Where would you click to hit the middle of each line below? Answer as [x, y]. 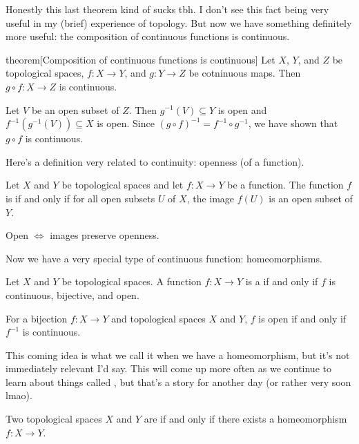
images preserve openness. [105, 235]
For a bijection [37, 318]
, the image [211, 198]
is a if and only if [282, 281]
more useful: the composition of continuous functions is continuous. [148, 36]
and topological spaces [158, 318]
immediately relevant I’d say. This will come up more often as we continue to [168, 368]
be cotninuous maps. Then [245, 73]
